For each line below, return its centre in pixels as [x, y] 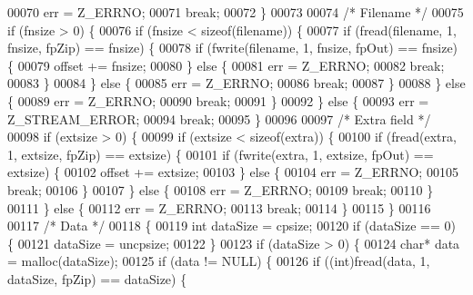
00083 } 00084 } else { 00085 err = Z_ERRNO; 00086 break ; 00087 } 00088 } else [236, 83]
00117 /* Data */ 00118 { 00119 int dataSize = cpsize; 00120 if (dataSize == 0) [231, 226]
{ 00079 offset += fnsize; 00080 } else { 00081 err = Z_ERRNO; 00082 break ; [226, 65]
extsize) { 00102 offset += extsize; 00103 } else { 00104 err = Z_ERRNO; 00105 [233, 172]
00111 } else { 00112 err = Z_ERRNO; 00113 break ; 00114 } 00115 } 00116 [219, 207]
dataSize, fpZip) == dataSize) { [97, 278]
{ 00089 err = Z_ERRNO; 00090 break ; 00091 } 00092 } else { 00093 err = [218, 100]
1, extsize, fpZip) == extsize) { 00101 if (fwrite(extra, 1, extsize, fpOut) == [221, 154]
